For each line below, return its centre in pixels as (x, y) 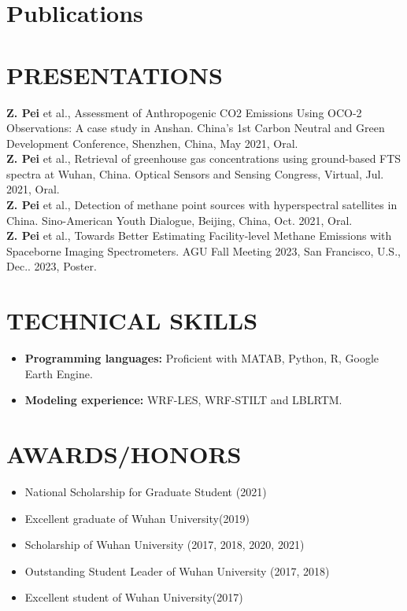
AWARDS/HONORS (124, 454)
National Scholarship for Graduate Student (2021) (146, 492)
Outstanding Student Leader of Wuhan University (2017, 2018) (177, 571)
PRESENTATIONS (115, 74)
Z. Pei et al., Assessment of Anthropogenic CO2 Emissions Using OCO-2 (184, 112)
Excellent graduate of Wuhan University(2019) (137, 518)
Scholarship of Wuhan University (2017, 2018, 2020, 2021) (165, 545)
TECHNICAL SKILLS (132, 320)
